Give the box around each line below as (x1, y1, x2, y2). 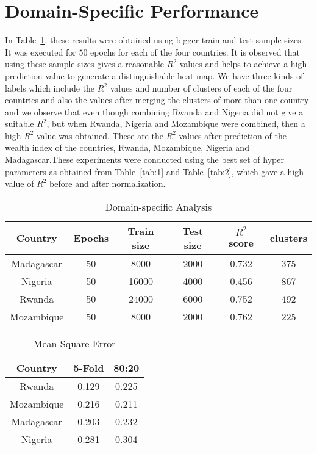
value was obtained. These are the (37, 129, 163, 142)
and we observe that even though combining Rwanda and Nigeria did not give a (5, 105, 304, 118)
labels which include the (5, 81, 95, 94)
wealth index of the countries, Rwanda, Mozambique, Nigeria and (5, 141, 249, 154)
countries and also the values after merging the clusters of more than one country (5, 93, 309, 106)
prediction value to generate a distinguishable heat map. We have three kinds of (5, 69, 304, 82)
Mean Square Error (33, 336, 116, 350)
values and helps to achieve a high (179, 57, 307, 70)
